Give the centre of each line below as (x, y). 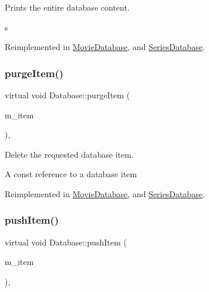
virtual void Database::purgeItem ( (68, 95)
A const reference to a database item (71, 174)
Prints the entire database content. (67, 7)
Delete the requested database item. (69, 154)
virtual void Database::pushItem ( (66, 242)
